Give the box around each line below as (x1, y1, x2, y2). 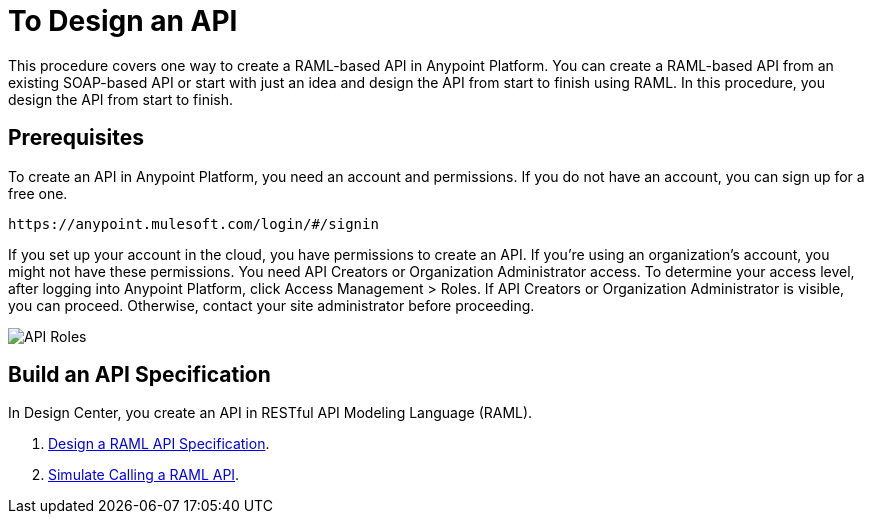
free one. (8, 184, 68, 202)
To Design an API (8, 4, 238, 38)
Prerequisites (8, 125, 144, 151)
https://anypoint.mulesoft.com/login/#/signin (8, 215, 379, 232)
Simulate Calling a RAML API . (48, 466, 240, 484)
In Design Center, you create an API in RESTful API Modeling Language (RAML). (8, 404, 533, 422)
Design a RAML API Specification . (48, 435, 270, 453)
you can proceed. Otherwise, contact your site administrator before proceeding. (8, 296, 535, 314)
